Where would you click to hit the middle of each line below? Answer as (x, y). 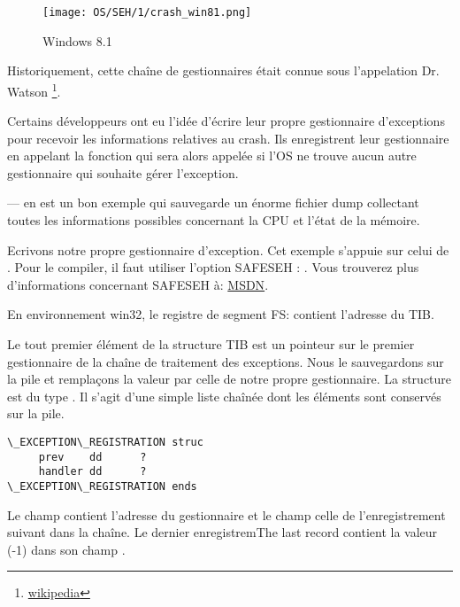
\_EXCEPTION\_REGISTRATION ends (102, 486)
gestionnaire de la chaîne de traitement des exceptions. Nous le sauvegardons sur (226, 361)
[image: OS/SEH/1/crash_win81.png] (147, 12)
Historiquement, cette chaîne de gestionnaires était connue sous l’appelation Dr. (223, 70)
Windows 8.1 (77, 40)
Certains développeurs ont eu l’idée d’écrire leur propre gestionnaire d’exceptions (226, 121)
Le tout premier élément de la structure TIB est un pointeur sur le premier (211, 344)
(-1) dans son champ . (66, 549)
